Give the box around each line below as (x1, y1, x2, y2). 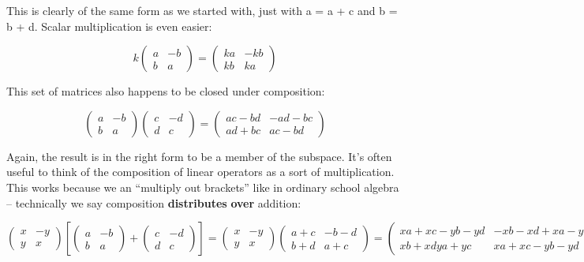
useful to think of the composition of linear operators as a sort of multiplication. (6, 163, 395, 180)
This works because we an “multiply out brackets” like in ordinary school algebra (6, 178, 399, 195)
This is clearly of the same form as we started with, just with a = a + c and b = (6, 2, 398, 18)
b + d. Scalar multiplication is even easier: (6, 17, 212, 34)
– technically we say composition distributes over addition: (6, 194, 301, 211)
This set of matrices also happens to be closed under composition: (6, 83, 325, 99)
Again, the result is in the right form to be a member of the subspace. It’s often (6, 148, 392, 164)
